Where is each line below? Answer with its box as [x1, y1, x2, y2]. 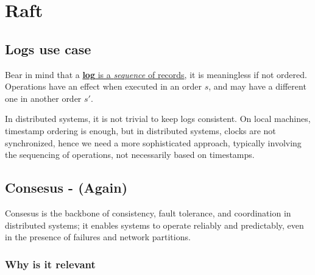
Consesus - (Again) [5, 178, 128, 197]
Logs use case [5, 39, 91, 58]
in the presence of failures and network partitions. [5, 230, 191, 243]
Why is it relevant [5, 256, 96, 271]
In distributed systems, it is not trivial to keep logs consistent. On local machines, [5, 112, 311, 125]
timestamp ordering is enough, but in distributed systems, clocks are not [5, 124, 276, 137]
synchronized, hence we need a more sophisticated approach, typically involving [5, 136, 302, 149]
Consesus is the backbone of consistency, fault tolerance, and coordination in [5, 206, 291, 219]
